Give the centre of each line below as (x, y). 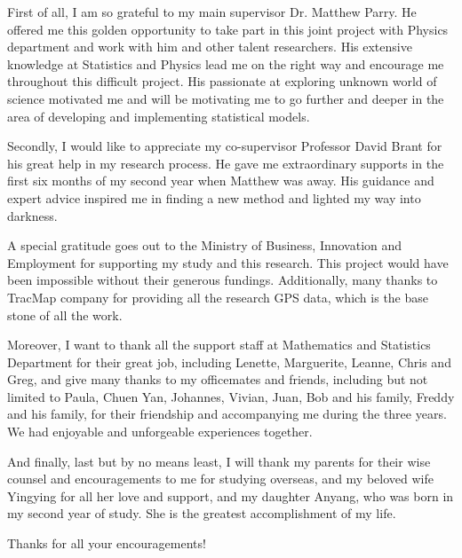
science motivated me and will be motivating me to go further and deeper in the (226, 98)
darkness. (32, 215)
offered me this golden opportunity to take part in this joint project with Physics (228, 29)
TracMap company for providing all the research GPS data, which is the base (218, 297)
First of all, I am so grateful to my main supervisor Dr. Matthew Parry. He (212, 12)
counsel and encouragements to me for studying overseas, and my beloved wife (220, 479)
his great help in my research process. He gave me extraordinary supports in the (226, 163)
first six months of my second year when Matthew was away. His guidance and (221, 181)
